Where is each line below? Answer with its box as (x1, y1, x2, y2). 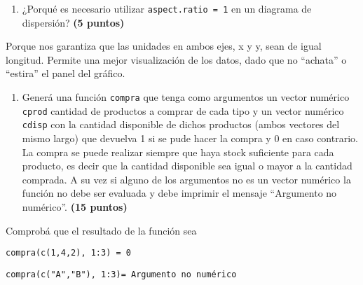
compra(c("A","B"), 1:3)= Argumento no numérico (6, 269, 237, 279)
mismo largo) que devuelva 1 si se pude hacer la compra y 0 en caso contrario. (22, 131, 358, 145)
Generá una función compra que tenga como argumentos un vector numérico (22, 90, 350, 104)
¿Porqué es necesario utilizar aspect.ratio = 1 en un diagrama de (22, 1, 312, 15)
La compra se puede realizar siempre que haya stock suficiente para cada (22, 144, 334, 159)
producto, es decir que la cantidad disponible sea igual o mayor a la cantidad (22, 158, 352, 173)
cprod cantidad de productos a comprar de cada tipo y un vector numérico (22, 103, 344, 118)
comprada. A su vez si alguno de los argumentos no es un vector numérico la (22, 172, 351, 186)
